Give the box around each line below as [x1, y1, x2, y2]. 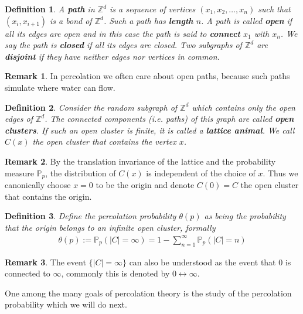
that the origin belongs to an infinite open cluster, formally [5, 221, 216, 233]
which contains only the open [192, 101, 295, 113]
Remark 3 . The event [5, 255, 86, 268]
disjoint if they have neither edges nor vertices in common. [5, 50, 220, 62]
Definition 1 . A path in [5, 3, 95, 15]
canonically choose [5, 178, 71, 190]
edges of [5, 112, 33, 125]
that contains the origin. [5, 190, 92, 202]
